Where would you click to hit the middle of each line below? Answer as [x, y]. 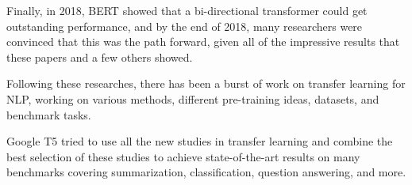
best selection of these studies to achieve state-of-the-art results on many [183, 156]
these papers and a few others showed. [100, 57]
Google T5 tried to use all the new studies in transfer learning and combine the [200, 141]
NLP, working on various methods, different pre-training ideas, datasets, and [193, 98]
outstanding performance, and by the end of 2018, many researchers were [185, 26]
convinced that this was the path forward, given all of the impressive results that [203, 42]
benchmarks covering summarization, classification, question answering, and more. [206, 172]
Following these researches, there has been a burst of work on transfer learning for [206, 83]
